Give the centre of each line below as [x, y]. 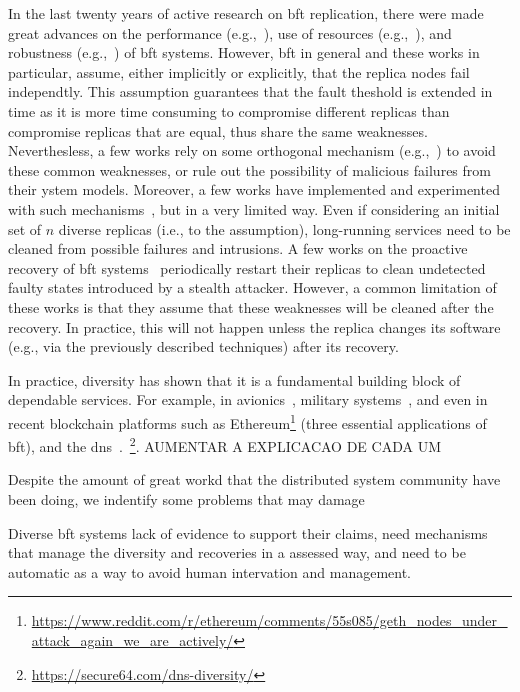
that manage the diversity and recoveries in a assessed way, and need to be [237, 552]
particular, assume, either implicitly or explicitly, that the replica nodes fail [239, 71]
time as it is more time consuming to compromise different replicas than [229, 110]
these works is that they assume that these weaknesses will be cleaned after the [251, 306]
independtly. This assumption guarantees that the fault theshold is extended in [250, 91]
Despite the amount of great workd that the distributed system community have [254, 479]
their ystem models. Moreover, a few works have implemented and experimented [254, 189]
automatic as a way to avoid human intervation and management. [209, 571]
